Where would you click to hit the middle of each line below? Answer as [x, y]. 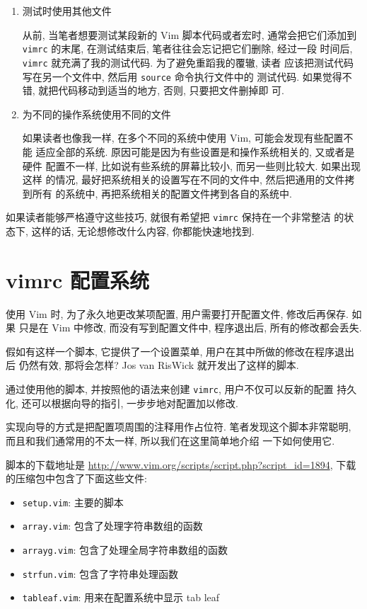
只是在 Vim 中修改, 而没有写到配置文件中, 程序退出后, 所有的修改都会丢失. [190, 328]
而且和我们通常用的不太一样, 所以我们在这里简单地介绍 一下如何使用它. [170, 440]
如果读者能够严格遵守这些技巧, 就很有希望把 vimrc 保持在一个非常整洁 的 [175, 217]
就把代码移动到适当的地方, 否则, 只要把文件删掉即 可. [162, 90]
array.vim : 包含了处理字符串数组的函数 [112, 526]
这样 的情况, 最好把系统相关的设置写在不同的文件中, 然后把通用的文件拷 [188, 180]
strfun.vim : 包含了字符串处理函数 [100, 573]
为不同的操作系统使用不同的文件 [97, 114]
